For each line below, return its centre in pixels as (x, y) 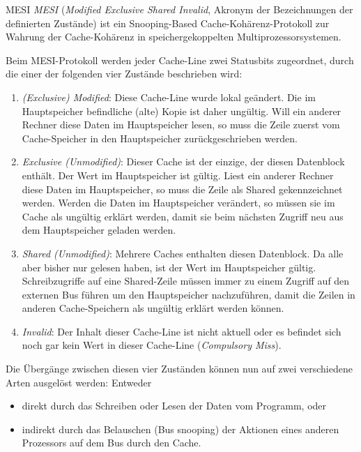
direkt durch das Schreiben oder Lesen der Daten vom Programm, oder (174, 406)
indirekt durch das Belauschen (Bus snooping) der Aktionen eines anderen (180, 429)
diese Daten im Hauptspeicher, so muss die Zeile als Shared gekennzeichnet (182, 189)
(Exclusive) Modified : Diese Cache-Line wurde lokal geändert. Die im (169, 97)
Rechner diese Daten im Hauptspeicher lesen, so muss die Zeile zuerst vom (181, 125)
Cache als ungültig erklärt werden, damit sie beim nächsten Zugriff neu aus (183, 216)
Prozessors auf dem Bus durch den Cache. (112, 443)
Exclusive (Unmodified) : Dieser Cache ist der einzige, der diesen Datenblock (183, 161)
